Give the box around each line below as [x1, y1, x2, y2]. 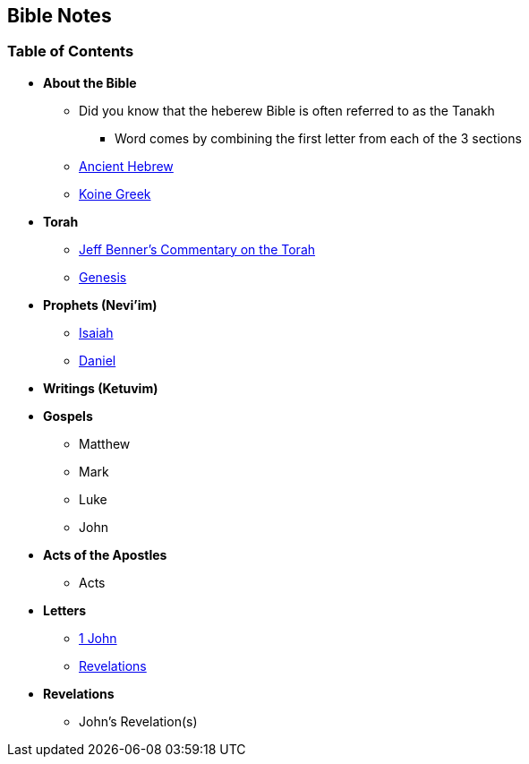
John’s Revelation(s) [79, 713, 198, 729]
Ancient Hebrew [79, 158, 174, 174]
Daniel [79, 352, 116, 368]
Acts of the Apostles [43, 546, 167, 562]
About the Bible [43, 74, 137, 90]
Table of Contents [7, 42, 134, 61]
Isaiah [79, 324, 114, 340]
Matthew [79, 435, 131, 451]
